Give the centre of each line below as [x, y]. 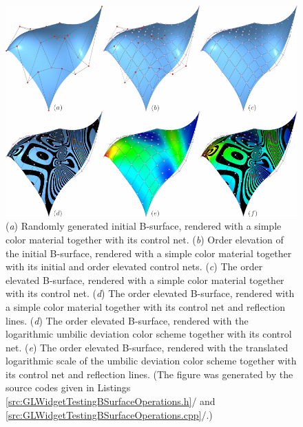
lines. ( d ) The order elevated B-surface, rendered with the [127, 320]
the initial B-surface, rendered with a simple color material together [149, 253]
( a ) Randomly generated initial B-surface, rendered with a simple [144, 226]
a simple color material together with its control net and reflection [145, 306]
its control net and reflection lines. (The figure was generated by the [149, 374]
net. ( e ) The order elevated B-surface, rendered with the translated [147, 347]
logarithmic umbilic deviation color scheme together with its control [149, 334]
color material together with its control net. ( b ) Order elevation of [145, 239]
